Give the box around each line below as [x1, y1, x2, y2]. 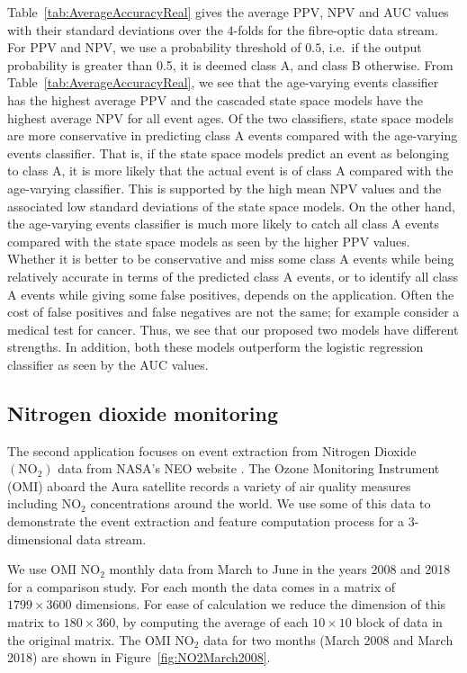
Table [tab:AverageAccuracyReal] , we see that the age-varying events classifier [7, 73, 439, 92]
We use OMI [7, 560, 77, 579]
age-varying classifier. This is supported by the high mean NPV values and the [7, 178, 442, 197]
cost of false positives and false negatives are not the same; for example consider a [7, 302, 460, 321]
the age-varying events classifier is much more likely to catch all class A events [7, 214, 440, 233]
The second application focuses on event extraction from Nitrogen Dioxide [7, 441, 417, 460]
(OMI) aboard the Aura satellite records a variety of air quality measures [7, 476, 411, 495]
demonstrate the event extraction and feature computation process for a [7, 512, 405, 531]
